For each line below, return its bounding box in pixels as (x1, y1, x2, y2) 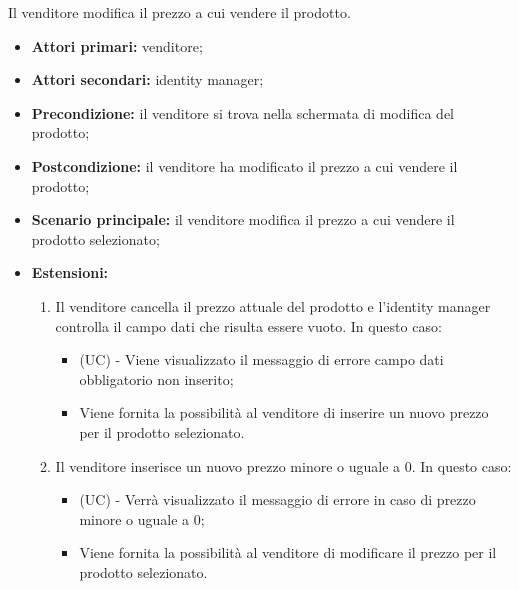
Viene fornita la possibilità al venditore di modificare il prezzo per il (79, 542, 497, 563)
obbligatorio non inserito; (79, 368, 234, 389)
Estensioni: (31, 262, 109, 283)
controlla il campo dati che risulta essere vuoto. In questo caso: (55, 315, 442, 336)
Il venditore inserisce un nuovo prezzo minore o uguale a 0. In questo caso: (55, 455, 512, 476)
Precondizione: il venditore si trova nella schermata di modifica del (31, 102, 454, 123)
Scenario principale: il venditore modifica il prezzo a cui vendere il (31, 209, 455, 230)
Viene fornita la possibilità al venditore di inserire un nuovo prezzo (79, 402, 489, 423)
